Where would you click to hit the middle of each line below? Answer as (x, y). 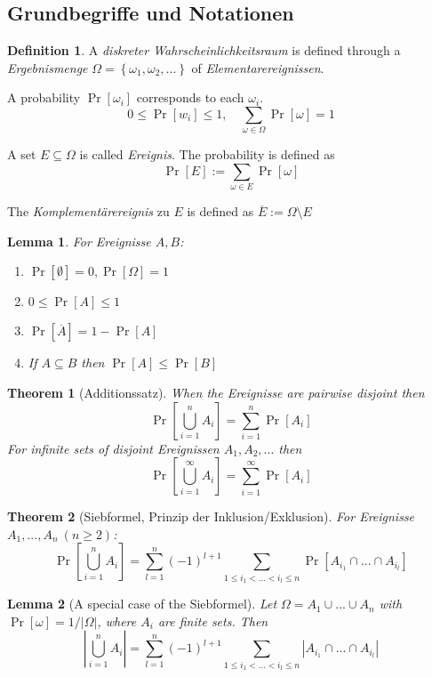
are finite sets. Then (213, 621)
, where (117, 621)
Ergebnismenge (48, 67)
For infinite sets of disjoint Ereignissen (113, 448)
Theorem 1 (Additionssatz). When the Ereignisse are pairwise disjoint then (216, 393)
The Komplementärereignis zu (88, 211)
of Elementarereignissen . (258, 67)
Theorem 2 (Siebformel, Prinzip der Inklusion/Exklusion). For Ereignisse (211, 516)
